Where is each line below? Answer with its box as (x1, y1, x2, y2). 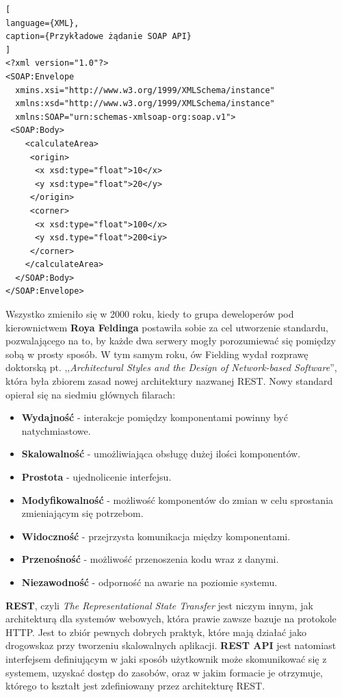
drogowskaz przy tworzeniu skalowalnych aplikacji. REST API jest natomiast (5, 638, 337, 652)
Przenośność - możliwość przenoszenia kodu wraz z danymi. (21, 552, 279, 566)
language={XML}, (5, 18, 79, 28)
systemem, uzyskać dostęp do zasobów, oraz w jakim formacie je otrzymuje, (5, 665, 323, 679)
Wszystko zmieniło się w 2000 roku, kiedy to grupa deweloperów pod (5, 307, 294, 321)
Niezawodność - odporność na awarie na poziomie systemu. (21, 574, 278, 589)
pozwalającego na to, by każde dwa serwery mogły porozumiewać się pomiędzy (5, 333, 336, 348)
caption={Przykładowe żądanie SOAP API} (5, 31, 192, 42)
